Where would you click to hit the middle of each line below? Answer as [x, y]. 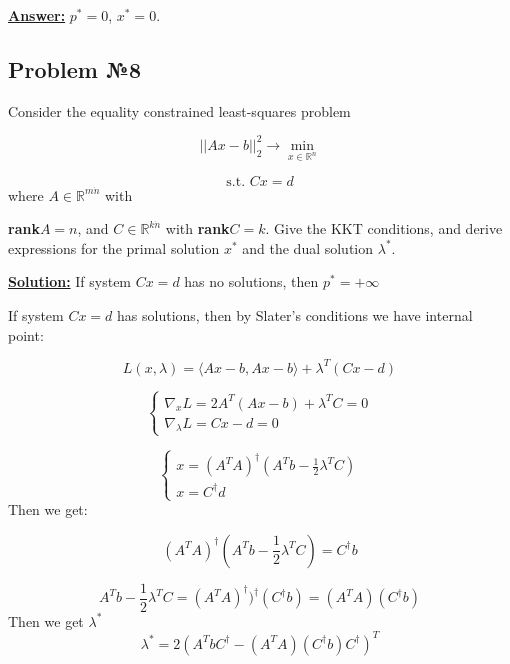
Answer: [37, 15]
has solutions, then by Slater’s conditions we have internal [295, 315]
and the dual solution [308, 247]
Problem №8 [75, 68]
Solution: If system [70, 281]
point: [26, 334]
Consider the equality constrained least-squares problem [179, 110]
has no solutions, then [251, 281]
